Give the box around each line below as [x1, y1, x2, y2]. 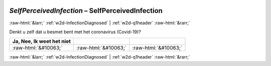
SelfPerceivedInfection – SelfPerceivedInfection [9, 6, 163, 15]
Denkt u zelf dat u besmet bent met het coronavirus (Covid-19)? [9, 29, 142, 35]
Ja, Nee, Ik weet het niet [12, 38, 71, 45]
